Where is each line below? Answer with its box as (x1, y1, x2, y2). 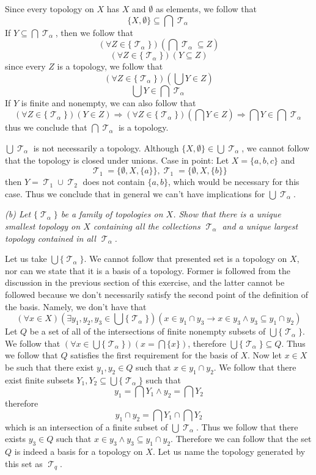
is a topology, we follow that (57, 60, 163, 73)
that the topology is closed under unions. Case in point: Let (5, 153, 229, 166)
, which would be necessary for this (168, 175, 299, 188)
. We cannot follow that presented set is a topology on (84, 252, 287, 265)
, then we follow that (55, 26, 133, 38)
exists (5, 432, 26, 445)
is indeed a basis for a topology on (14, 445, 143, 458)
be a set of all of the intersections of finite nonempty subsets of (29, 325, 266, 338)
